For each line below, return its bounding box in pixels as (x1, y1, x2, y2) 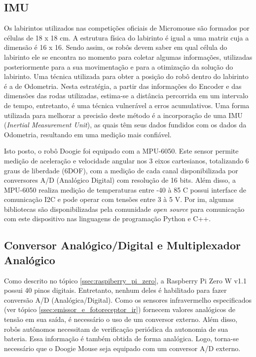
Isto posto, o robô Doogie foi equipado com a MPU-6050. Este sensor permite (4, 146, 239, 156)
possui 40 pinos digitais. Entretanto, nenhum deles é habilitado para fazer (4, 285, 227, 295)
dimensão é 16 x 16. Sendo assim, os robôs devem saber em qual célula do (4, 42, 227, 52)
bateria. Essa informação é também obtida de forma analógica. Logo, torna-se (4, 333, 239, 344)
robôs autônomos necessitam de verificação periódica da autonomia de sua (4, 323, 228, 334)
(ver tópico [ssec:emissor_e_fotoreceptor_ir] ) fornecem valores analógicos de (4, 304, 235, 315)
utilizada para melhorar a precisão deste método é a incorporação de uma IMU (4, 110, 243, 120)
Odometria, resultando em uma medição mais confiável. (4, 129, 172, 139)
